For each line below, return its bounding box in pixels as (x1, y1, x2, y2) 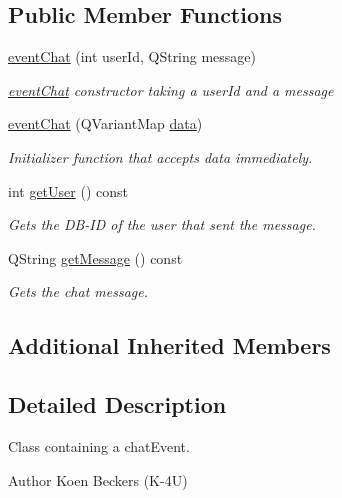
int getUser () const (8, 180, 128, 201)
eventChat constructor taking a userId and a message (8, 79, 334, 100)
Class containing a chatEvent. (8, 435, 190, 456)
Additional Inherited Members (8, 330, 331, 361)
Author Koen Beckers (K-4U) (8, 469, 188, 490)
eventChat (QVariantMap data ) (8, 113, 203, 134)
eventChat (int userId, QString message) (8, 46, 257, 67)
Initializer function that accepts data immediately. (8, 146, 313, 167)
